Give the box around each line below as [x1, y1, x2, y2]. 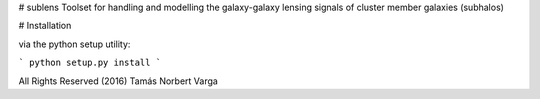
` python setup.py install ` [18, 57, 162, 69]
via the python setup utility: [18, 38, 131, 50]
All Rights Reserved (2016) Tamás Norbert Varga [18, 75, 219, 87]
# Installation [18, 20, 72, 32]
